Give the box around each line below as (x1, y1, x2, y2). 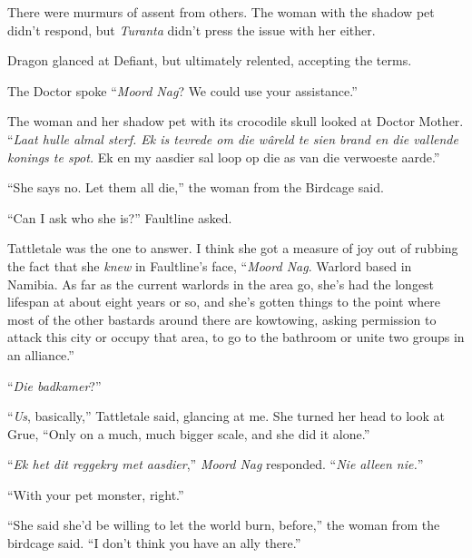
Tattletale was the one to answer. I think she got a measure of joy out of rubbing (7, 239, 458, 258)
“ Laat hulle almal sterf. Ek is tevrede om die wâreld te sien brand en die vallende (7, 129, 458, 148)
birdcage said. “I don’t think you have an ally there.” (7, 534, 301, 553)
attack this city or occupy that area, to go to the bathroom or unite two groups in (7, 328, 465, 347)
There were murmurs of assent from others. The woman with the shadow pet (7, 3, 435, 21)
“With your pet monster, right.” (7, 485, 184, 504)
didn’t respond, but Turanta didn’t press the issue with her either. (7, 20, 376, 39)
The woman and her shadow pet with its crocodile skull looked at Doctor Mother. (7, 112, 464, 131)
